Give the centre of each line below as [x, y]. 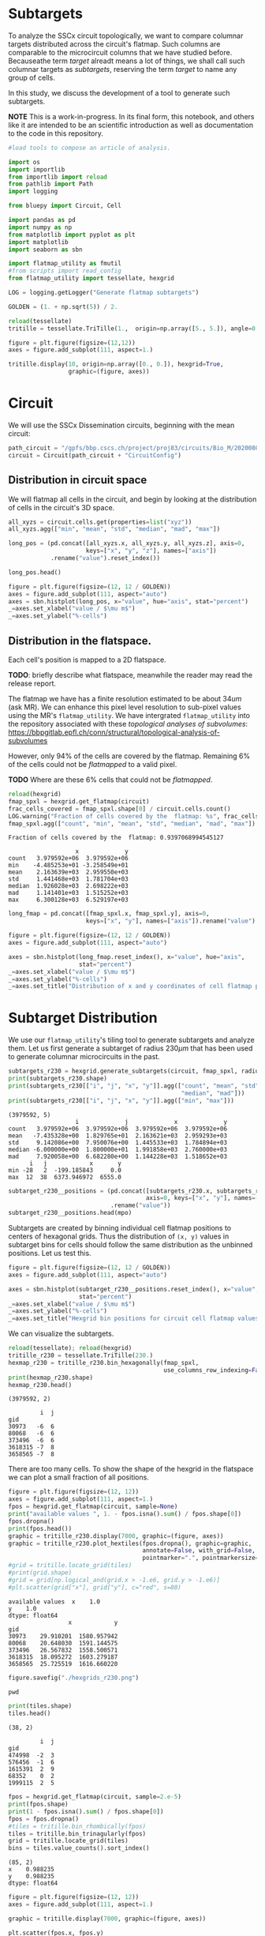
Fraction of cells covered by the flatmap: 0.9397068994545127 [116, 838]
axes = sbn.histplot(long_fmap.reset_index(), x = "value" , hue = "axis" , [127, 957]
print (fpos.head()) [40, 1528]
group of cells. [32, 77]
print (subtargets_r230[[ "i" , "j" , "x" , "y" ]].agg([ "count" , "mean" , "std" [134, 1086]
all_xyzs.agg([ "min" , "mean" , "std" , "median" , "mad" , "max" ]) [114, 529]
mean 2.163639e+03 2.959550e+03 [68, 872]
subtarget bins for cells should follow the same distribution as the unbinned [131, 1245]
